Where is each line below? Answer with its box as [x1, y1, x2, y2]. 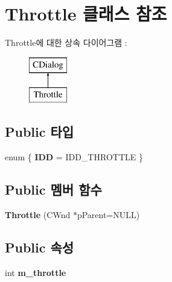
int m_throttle [5, 266, 66, 278]
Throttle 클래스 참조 [5, 1, 167, 26]
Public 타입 [5, 122, 74, 141]
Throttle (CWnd [5, 208, 71, 221]
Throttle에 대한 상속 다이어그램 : [5, 36, 127, 49]
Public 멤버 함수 [5, 180, 102, 199]
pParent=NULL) [77, 208, 140, 221]
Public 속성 [5, 237, 74, 256]
